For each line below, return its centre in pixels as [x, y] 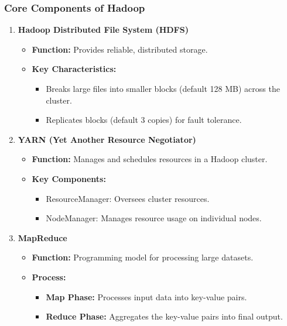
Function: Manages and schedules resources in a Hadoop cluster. [150, 159]
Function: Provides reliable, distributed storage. [120, 49]
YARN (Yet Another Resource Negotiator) [107, 139]
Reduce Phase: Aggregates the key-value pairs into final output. [164, 316]
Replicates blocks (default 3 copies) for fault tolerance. [144, 120]
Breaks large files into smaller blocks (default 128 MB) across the [163, 88]
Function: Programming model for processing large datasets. [143, 257]
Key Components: [69, 178]
